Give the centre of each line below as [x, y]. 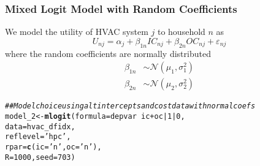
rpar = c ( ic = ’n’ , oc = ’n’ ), [53, 147]
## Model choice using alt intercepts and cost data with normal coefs [130, 106]
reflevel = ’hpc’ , [38, 137]
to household [181, 32]
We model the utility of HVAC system [77, 32]
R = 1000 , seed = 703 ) [40, 157]
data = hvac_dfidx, [40, 126]
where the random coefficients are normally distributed [108, 53]
